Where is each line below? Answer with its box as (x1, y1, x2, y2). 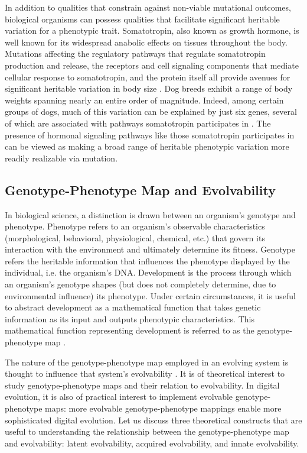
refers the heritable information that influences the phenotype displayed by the (5, 254, 290, 267)
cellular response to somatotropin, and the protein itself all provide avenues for (5, 70, 290, 83)
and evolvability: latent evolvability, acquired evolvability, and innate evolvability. (5, 436, 299, 449)
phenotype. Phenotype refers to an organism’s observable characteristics (5, 220, 265, 232)
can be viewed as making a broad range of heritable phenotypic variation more (5, 140, 289, 153)
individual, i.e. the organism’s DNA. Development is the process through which (5, 266, 292, 279)
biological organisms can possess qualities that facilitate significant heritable (5, 12, 280, 25)
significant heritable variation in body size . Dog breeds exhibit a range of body (5, 82, 293, 95)
